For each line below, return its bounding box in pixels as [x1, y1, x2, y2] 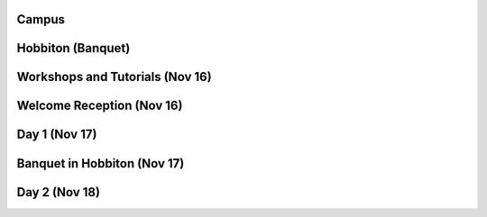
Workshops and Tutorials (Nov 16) [16, 69, 212, 85]
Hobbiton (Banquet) [16, 41, 131, 56]
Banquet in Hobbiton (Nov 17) [16, 156, 185, 171]
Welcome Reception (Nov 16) [16, 98, 183, 113]
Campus [16, 12, 65, 27]
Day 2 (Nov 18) [16, 185, 101, 200]
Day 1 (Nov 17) [16, 127, 97, 142]
